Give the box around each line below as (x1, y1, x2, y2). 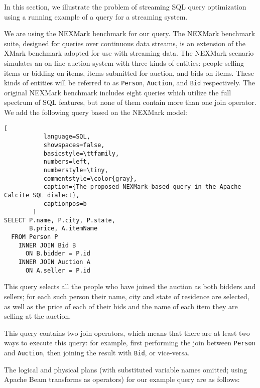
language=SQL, (43, 133, 90, 141)
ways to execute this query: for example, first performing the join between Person (4, 337, 255, 348)
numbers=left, (43, 158, 90, 166)
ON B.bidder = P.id (25, 250, 90, 257)
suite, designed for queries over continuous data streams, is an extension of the (4, 38, 246, 48)
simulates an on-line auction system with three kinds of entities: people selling (4, 57, 244, 68)
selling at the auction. (4, 311, 71, 321)
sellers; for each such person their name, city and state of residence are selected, (4, 291, 249, 301)
